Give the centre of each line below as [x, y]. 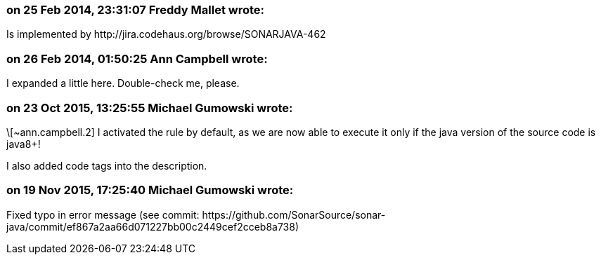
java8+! [24, 144]
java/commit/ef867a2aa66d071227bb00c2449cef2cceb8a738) [153, 226]
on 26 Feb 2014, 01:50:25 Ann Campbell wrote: [137, 59]
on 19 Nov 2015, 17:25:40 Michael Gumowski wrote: [150, 190]
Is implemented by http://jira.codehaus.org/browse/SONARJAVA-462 [166, 34]
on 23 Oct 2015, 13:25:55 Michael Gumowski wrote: [150, 108]
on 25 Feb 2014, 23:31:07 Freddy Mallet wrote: [136, 10]
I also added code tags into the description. [107, 165]
